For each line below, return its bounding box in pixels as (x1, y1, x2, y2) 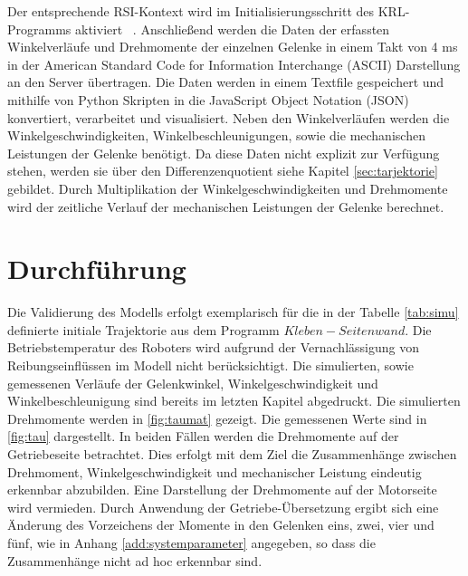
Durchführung (7, 250, 186, 287)
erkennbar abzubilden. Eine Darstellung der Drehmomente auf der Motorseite (7, 480, 437, 499)
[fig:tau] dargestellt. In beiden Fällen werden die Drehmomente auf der (7, 427, 399, 446)
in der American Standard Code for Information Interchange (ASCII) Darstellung (7, 54, 461, 73)
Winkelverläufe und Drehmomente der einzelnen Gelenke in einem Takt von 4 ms (7, 37, 458, 56)
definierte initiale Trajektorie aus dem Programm (7, 320, 280, 339)
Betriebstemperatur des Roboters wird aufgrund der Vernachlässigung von (7, 338, 419, 357)
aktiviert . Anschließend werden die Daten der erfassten (75, 19, 390, 38)
